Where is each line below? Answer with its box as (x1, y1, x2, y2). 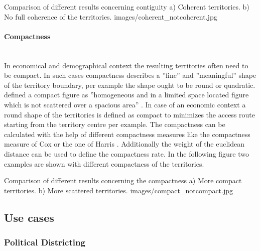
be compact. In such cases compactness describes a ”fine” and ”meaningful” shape (4, 70, 256, 80)
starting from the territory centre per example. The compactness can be (4, 119, 225, 130)
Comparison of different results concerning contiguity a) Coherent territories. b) (4, 2, 249, 12)
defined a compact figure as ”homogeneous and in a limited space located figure (4, 89, 249, 100)
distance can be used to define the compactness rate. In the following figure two (4, 148, 249, 159)
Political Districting (4, 236, 85, 248)
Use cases (4, 209, 54, 225)
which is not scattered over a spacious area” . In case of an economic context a (4, 99, 246, 109)
